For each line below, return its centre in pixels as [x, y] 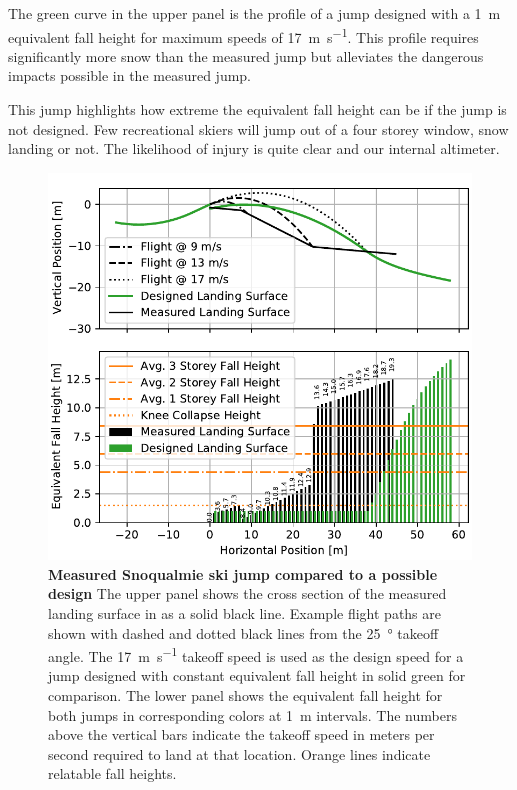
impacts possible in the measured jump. [130, 75]
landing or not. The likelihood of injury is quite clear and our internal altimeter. [254, 148]
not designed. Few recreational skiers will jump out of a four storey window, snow [258, 128]
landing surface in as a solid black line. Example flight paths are [244, 613]
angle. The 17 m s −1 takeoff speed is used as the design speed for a [256, 654]
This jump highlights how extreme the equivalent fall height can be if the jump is [257, 109]
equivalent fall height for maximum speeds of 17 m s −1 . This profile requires [243, 35]
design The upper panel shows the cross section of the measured [247, 593]
